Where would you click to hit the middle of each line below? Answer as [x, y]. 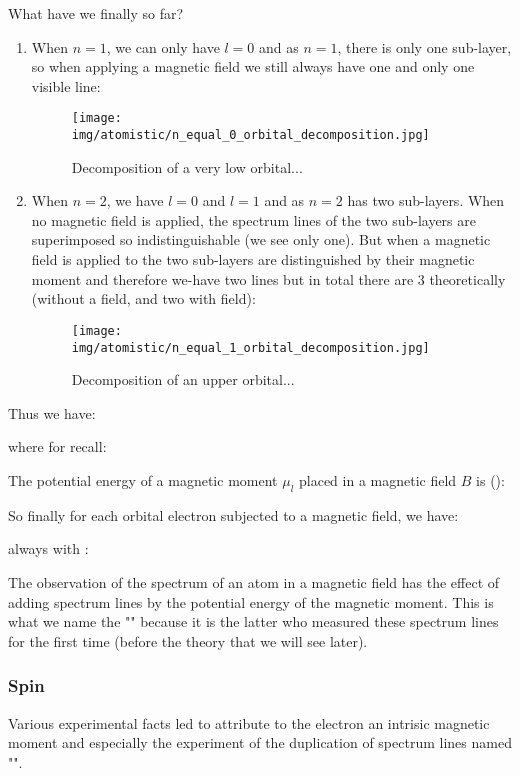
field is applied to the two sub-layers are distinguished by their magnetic [253, 259]
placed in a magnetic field [378, 479]
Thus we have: [52, 412]
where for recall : [57, 446]
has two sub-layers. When [426, 200]
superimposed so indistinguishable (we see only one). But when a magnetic [261, 239]
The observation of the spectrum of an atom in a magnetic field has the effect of [254, 581]
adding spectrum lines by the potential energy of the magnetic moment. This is [251, 601]
